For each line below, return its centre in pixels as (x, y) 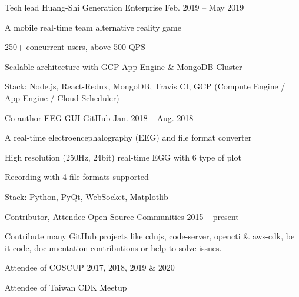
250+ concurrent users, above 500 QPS (75, 47)
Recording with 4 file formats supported (77, 177)
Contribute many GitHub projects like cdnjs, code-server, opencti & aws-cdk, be (150, 236)
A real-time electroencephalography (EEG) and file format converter (128, 137)
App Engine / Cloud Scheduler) (62, 97)
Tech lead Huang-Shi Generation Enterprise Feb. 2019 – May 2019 (124, 7)
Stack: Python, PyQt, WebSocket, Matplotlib (87, 196)
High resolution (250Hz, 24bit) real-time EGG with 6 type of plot (123, 157)
